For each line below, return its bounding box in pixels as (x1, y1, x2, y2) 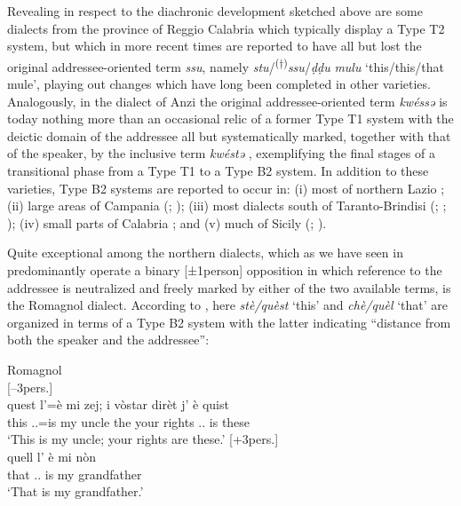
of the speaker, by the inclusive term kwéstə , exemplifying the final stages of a (7, 144, 435, 162)
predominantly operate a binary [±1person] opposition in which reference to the (7, 260, 442, 279)
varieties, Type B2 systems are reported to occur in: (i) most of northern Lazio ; (7, 178, 445, 197)
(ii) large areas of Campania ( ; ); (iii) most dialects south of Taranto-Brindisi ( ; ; (7, 196, 447, 215)
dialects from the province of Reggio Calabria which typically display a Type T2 (7, 19, 445, 37)
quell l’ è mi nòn (7, 447, 96, 465)
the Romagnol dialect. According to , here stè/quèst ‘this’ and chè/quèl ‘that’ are (7, 296, 448, 314)
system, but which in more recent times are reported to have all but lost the (7, 36, 422, 55)
